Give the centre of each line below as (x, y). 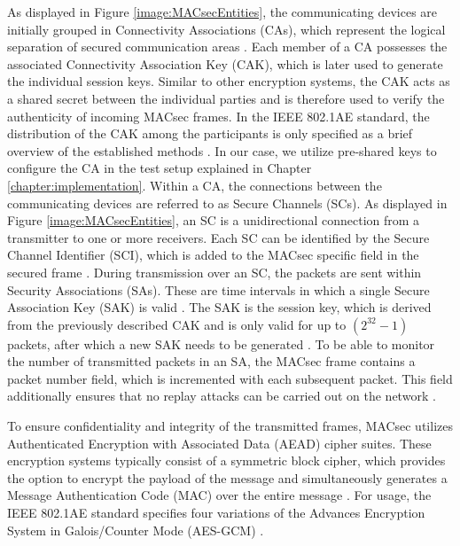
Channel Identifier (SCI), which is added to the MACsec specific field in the (213, 255)
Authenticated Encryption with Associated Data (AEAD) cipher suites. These (219, 443)
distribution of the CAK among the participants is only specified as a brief (210, 133)
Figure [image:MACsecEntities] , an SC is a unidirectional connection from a (214, 220)
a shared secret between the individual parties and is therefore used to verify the (226, 98)
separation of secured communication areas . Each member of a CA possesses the (227, 47)
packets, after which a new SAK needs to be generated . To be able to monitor (221, 343)
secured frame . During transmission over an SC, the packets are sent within (214, 272)
